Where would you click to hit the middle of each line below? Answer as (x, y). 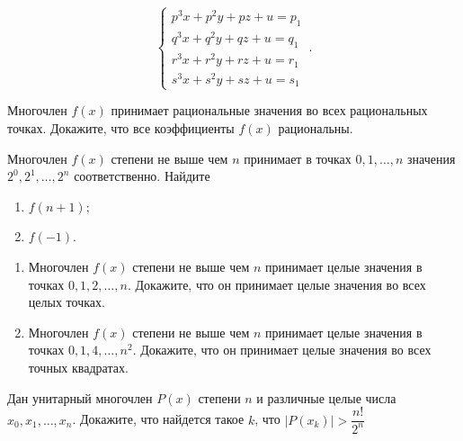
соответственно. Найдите (142, 176)
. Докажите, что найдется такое (158, 419)
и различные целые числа (326, 397)
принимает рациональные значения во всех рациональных (269, 110)
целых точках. (67, 302)
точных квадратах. (78, 367)
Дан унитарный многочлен (80, 397)
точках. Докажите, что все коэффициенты (121, 128)
